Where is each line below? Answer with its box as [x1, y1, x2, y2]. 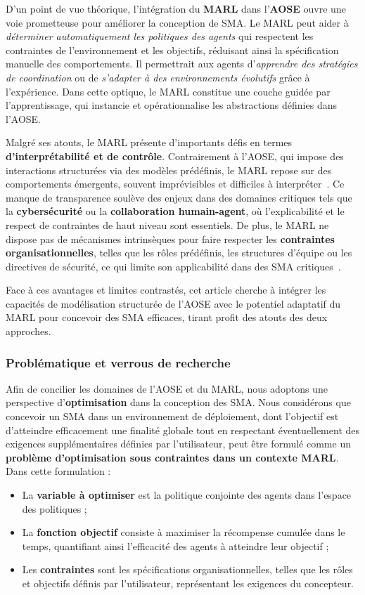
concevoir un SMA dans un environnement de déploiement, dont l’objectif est [6, 409, 339, 424]
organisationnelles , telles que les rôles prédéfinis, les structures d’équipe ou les [6, 245, 352, 260]
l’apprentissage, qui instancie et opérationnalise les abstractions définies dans [6, 98, 337, 112]
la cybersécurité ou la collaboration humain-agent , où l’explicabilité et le [6, 204, 345, 218]
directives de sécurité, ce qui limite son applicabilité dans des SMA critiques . [6, 259, 341, 273]
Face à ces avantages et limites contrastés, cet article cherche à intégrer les [6, 282, 326, 297]
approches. [6, 324, 51, 339]
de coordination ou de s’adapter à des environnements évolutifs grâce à [6, 70, 310, 84]
